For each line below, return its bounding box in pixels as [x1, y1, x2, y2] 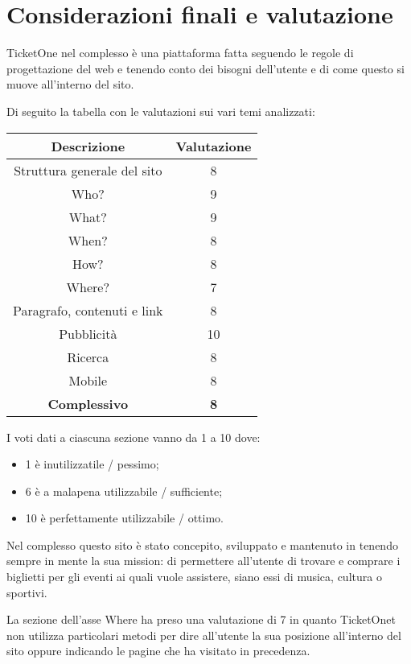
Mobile [68, 370, 108, 390]
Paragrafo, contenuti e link [13, 300, 163, 320]
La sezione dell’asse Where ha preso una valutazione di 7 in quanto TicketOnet [6, 611, 396, 628]
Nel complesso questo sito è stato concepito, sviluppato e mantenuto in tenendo [6, 536, 398, 553]
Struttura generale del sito [14, 160, 162, 179]
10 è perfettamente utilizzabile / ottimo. [25, 509, 224, 526]
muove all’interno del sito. [6, 76, 134, 93]
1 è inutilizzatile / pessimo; [25, 456, 159, 472]
